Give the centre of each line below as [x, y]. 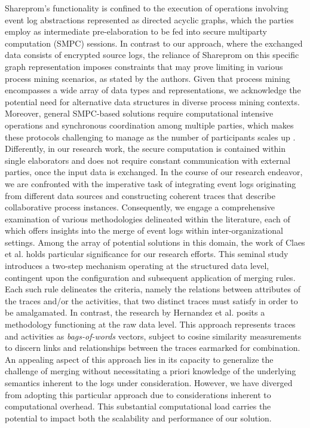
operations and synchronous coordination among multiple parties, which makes [149, 125]
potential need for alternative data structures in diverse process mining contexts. [152, 101]
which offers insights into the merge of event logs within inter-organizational [144, 230]
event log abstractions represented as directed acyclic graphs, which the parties [149, 19]
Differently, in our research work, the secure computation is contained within [145, 149]
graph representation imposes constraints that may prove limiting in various [144, 66]
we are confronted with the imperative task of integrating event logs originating [151, 183]
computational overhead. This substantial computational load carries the [138, 406]
